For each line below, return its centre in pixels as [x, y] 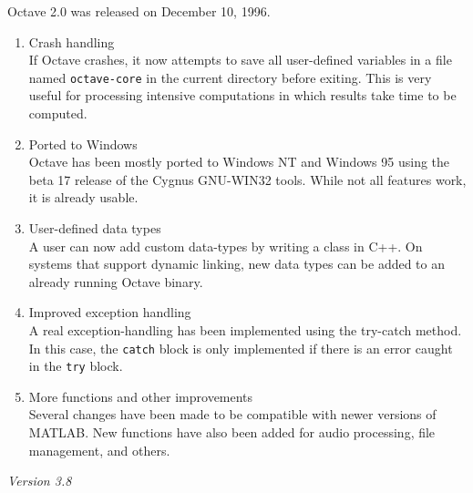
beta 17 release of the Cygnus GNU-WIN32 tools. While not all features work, [247, 179]
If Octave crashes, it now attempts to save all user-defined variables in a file [240, 60]
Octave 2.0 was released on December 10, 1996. [139, 11]
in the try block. [76, 366]
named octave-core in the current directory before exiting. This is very [230, 77]
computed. [58, 113]
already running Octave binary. [116, 281]
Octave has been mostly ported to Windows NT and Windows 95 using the [239, 162]
